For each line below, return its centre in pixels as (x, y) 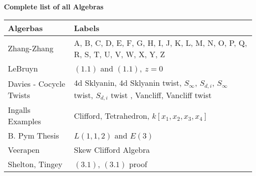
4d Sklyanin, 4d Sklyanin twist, (128, 82)
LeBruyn (23, 68)
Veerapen (24, 150)
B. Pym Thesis (33, 136)
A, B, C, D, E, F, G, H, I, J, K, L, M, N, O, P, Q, (160, 42)
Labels (87, 28)
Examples (25, 121)
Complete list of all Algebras (54, 6)
